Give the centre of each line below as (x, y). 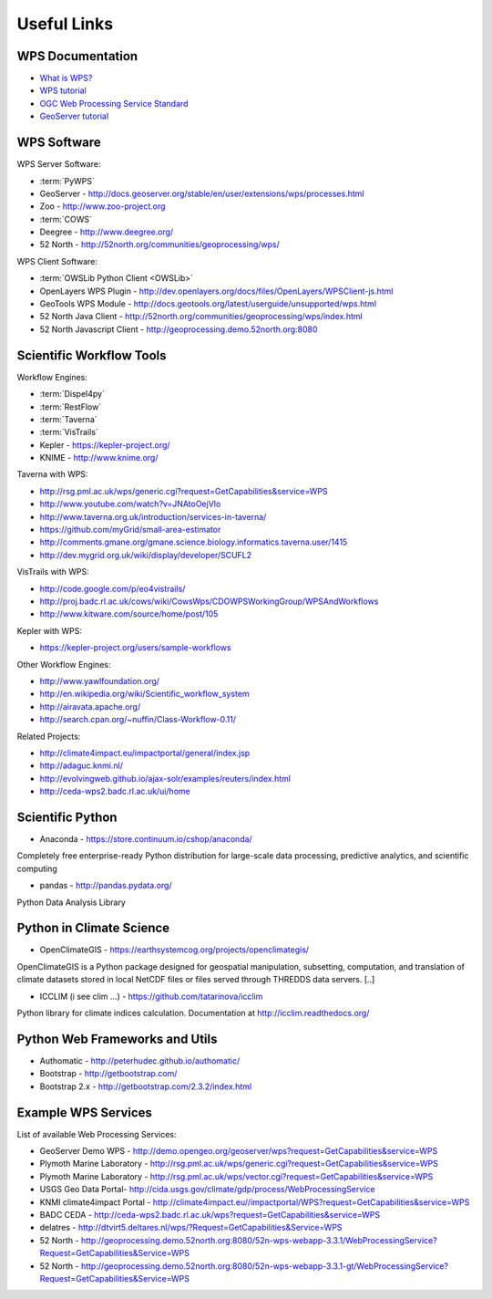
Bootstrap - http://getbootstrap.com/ (108, 1074)
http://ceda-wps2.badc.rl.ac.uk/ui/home (115, 791)
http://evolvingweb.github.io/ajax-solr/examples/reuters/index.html (165, 778)
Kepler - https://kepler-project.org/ (105, 445)
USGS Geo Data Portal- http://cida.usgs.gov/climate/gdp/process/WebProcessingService (207, 1190)
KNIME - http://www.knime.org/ (99, 458)
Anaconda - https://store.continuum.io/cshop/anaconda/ (146, 838)
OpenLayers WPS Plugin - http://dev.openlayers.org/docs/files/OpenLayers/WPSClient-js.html (216, 291)
